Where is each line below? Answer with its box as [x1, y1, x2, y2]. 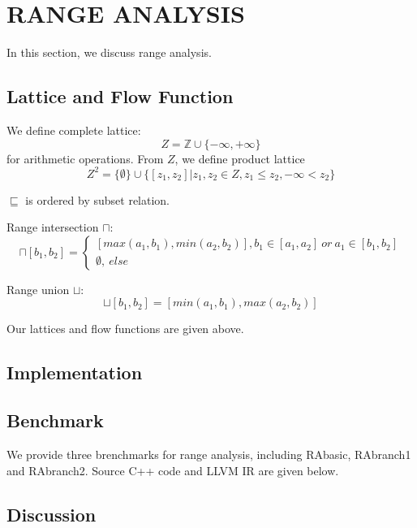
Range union [6, 280, 70, 297]
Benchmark [6, 408, 104, 433]
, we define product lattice [174, 149, 305, 167]
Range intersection [6, 219, 99, 236]
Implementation [6, 360, 143, 385]
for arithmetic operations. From [6, 149, 164, 167]
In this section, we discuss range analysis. [6, 44, 212, 61]
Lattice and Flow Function [6, 84, 234, 109]
